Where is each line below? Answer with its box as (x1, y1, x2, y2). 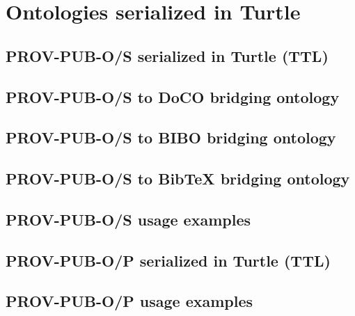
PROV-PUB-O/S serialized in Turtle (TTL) (6, 45, 329, 66)
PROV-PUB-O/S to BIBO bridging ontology (6, 127, 336, 148)
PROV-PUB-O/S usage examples (6, 208, 251, 230)
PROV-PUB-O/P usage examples (6, 290, 253, 312)
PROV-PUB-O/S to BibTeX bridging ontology (6, 168, 350, 189)
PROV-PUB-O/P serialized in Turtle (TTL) (6, 249, 331, 271)
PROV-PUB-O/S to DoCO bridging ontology (6, 86, 340, 107)
